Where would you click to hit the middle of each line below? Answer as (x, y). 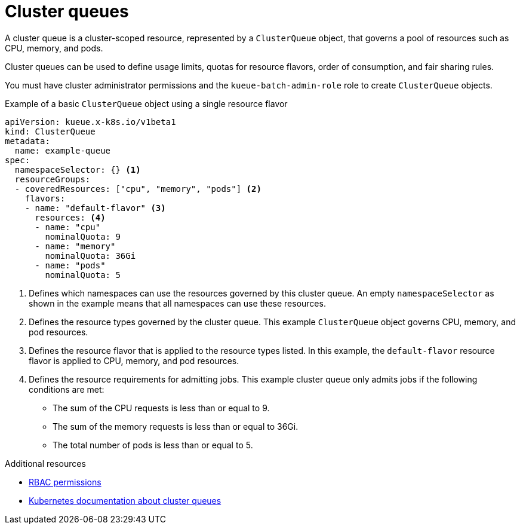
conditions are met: (67, 389)
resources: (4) (70, 217)
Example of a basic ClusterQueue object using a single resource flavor (146, 103)
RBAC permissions (65, 482)
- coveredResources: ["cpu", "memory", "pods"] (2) (138, 189)
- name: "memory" (75, 246)
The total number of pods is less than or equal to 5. (153, 445)
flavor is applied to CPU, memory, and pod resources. (134, 360)
